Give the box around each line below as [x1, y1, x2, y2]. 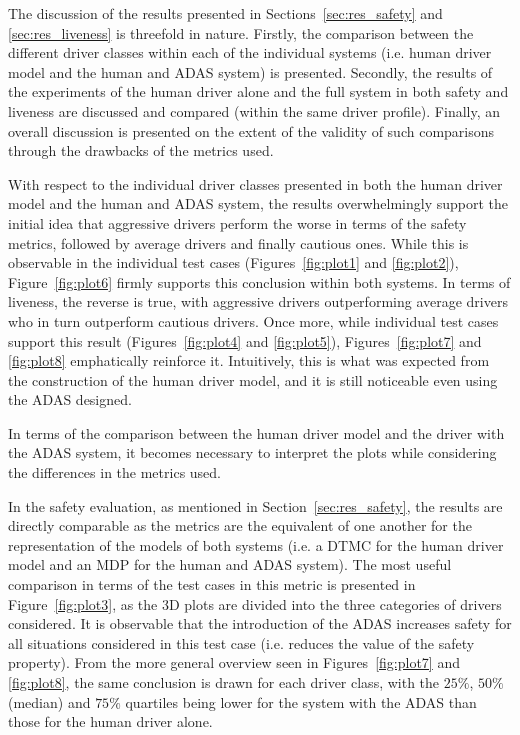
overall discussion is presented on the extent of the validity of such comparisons [8, 120, 495, 141]
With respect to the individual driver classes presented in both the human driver [8, 173, 503, 194]
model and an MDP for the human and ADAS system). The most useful [8, 554, 452, 575]
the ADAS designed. [8, 389, 132, 410]
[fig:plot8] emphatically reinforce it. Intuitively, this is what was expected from [8, 350, 490, 371]
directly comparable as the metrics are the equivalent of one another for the [8, 515, 472, 536]
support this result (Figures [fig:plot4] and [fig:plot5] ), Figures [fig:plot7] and [8, 330, 482, 351]
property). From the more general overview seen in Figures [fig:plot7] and [8, 652, 460, 673]
